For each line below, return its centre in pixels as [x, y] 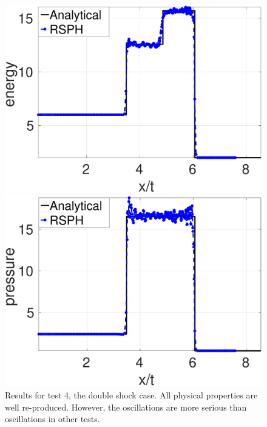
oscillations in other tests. [52, 419]
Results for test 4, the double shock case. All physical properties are [131, 394]
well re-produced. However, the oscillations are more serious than [126, 407]
